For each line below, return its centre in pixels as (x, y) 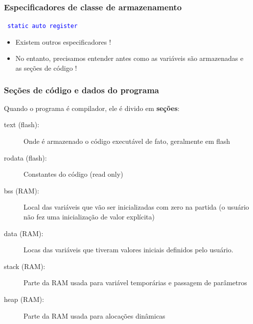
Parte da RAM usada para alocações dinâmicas (94, 315)
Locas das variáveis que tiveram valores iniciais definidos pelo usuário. (128, 250)
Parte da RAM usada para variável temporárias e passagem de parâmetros (135, 283)
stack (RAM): (25, 266)
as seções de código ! (46, 68)
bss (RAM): (22, 190)
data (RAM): (24, 233)
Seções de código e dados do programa (81, 90)
